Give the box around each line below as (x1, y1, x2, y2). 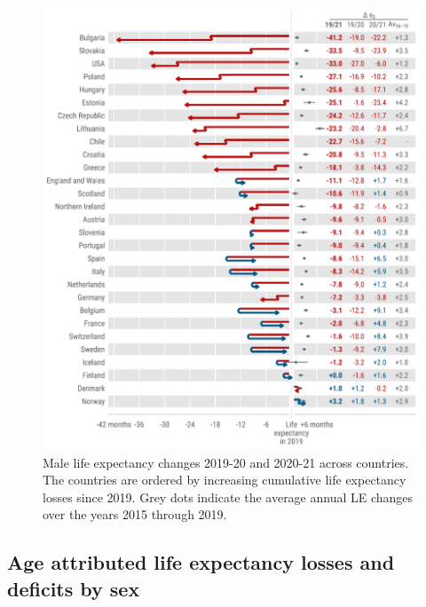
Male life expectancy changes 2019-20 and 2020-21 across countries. (43, 453, 409, 471)
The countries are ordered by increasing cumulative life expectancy (43, 470, 406, 489)
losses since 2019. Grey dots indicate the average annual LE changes (43, 487, 414, 506)
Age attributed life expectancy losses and (7, 548, 395, 576)
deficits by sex (7, 574, 140, 602)
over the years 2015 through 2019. (43, 505, 227, 524)
